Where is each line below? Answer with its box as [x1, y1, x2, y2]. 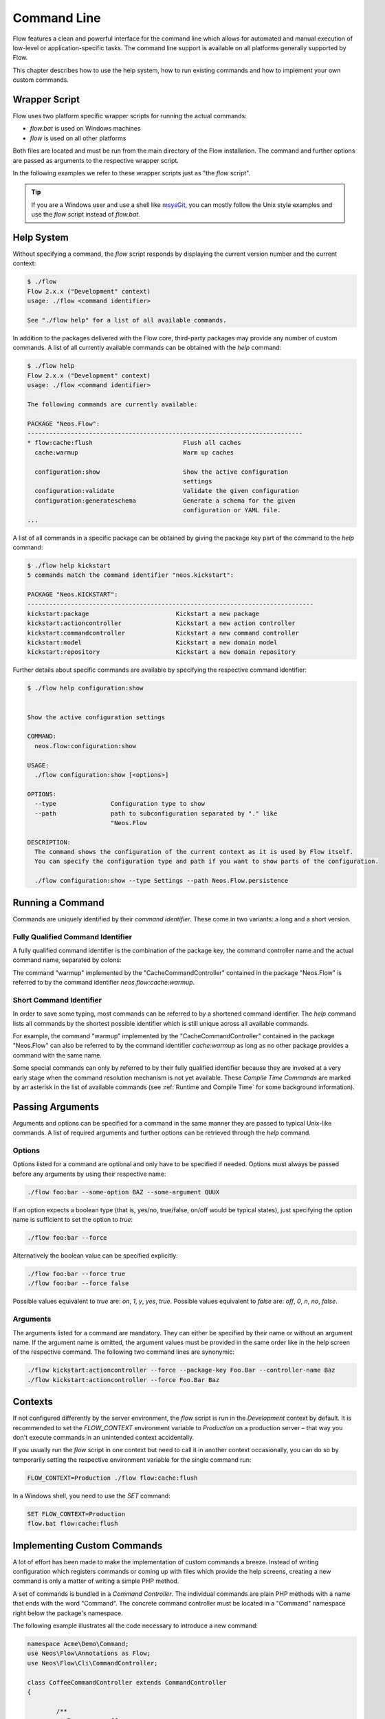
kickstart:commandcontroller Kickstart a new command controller [27, 629, 299, 637]
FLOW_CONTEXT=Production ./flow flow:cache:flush [27, 1474, 198, 1482]
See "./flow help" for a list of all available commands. [27, 316, 227, 324]
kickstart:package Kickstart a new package [27, 609, 260, 617]
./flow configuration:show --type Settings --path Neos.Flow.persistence [34, 877, 289, 885]
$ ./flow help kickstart [27, 561, 111, 569]
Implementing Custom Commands [12, 1540, 163, 1551]
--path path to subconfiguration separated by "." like [34, 809, 278, 818]
